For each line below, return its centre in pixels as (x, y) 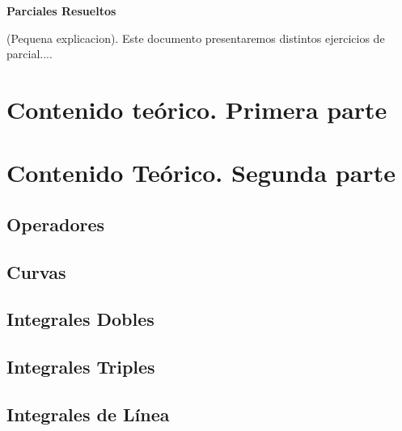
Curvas (36, 271)
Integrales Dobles (80, 319)
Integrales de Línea (88, 414)
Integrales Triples (81, 367)
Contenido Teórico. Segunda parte (201, 173)
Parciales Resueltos (61, 11)
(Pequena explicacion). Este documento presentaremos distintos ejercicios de (196, 38)
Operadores (56, 224)
